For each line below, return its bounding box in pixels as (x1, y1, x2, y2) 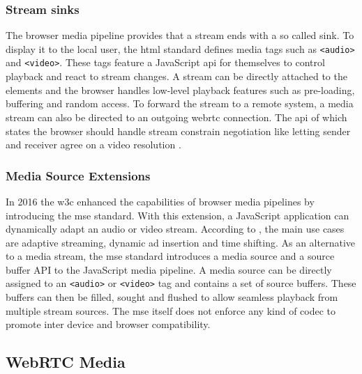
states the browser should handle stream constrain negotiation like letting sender (6, 123, 351, 138)
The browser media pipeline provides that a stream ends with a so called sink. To (6, 28, 354, 42)
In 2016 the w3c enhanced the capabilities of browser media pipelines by (6, 194, 315, 208)
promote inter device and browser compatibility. (6, 317, 211, 332)
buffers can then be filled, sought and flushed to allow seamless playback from (6, 290, 338, 304)
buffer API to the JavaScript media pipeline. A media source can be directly (6, 262, 332, 276)
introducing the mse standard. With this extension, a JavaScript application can (6, 208, 349, 222)
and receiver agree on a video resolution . (6, 137, 181, 152)
